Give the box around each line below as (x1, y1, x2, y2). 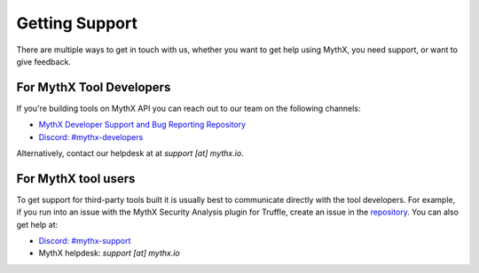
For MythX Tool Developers (16, 80, 171, 95)
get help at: (16, 219, 59, 230)
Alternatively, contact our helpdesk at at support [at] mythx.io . (16, 148, 244, 159)
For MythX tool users (16, 171, 136, 186)
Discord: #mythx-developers (38, 131, 144, 142)
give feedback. (16, 56, 71, 66)
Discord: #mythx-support (38, 236, 131, 246)
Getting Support (16, 13, 137, 33)
